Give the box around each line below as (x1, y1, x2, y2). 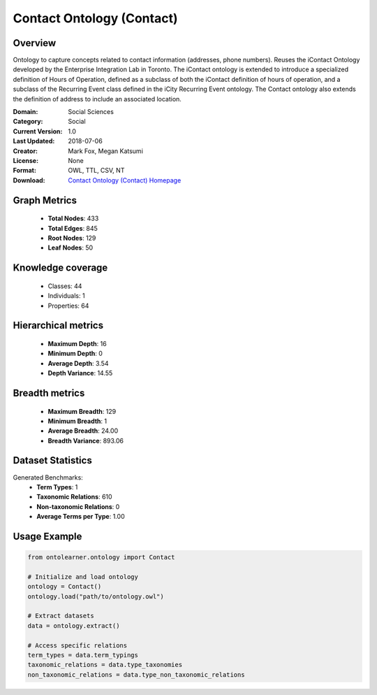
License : (13, 156, 38, 164)
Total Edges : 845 (47, 224, 98, 232)
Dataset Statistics (13, 454, 92, 466)
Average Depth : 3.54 (47, 359, 109, 367)
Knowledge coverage (13, 262, 108, 274)
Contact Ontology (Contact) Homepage (68, 175, 182, 185)
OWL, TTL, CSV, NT (68, 166, 125, 175)
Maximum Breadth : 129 (47, 407, 117, 415)
